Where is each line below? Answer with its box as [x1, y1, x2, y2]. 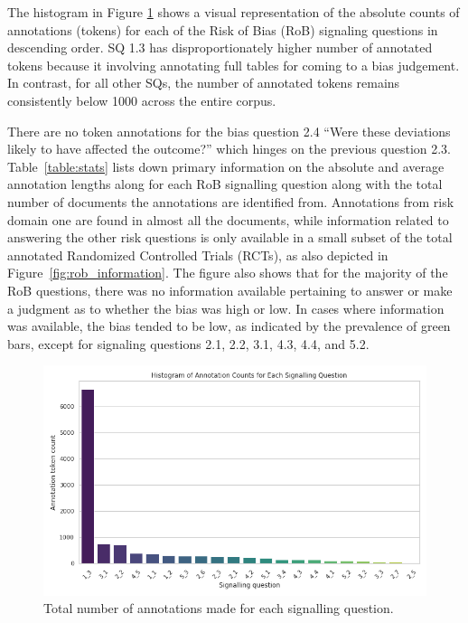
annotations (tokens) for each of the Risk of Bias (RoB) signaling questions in [7, 20, 438, 39]
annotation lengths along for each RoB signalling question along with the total [7, 175, 443, 194]
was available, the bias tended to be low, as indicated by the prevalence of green [7, 316, 451, 335]
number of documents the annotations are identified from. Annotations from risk [7, 192, 454, 211]
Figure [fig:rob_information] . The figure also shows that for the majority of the [7, 263, 448, 282]
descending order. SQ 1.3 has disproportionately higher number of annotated [7, 38, 433, 57]
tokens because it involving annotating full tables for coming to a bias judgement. [7, 55, 460, 74]
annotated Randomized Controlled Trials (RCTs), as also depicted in [7, 245, 388, 264]
